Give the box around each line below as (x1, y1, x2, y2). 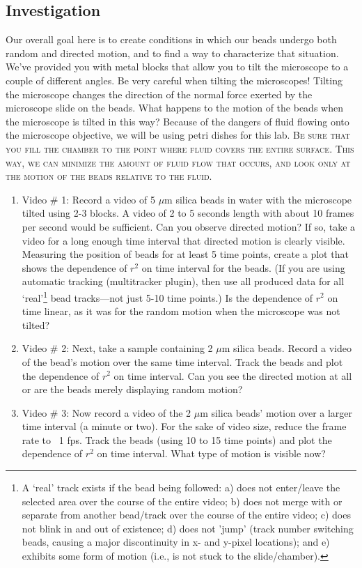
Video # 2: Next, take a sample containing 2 (22, 341, 213, 355)
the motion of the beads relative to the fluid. (6, 169, 212, 183)
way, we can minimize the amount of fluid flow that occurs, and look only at (6, 155, 351, 169)
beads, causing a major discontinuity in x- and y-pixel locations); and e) (22, 535, 330, 549)
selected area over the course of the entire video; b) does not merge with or (22, 493, 343, 508)
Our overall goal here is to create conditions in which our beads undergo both (6, 32, 337, 47)
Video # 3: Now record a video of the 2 (22, 405, 191, 420)
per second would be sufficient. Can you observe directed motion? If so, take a (22, 219, 356, 233)
